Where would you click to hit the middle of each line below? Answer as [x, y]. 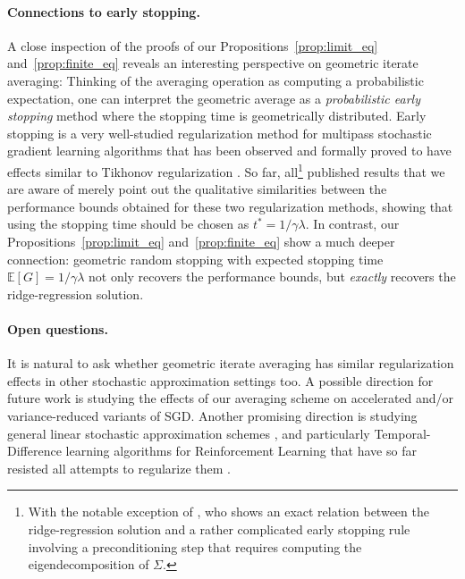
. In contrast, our [352, 224]
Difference [34, 451]
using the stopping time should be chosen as [128, 224]
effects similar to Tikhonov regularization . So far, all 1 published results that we [226, 170]
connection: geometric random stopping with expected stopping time [195, 259]
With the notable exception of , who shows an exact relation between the [228, 512]
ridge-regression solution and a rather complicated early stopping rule [219, 529]
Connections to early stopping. [104, 11]
